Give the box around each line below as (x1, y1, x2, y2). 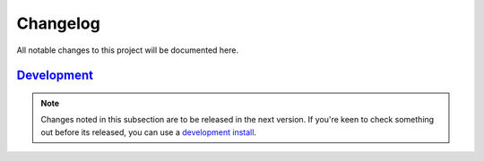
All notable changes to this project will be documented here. (16, 45, 239, 55)
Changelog (16, 13, 100, 33)
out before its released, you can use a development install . (40, 126, 257, 138)
